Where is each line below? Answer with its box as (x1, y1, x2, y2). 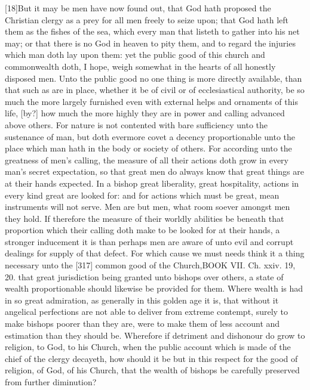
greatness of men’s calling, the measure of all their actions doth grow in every (5, 153, 288, 166)
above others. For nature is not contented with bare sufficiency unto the (5, 118, 268, 131)
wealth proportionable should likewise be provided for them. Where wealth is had (5, 282, 303, 295)
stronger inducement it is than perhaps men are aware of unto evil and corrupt (5, 235, 294, 247)
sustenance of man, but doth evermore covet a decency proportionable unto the (5, 130, 296, 143)
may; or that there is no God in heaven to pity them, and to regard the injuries (5, 36, 296, 49)
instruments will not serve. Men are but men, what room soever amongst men (5, 200, 290, 213)
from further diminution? (5, 376, 97, 388)
